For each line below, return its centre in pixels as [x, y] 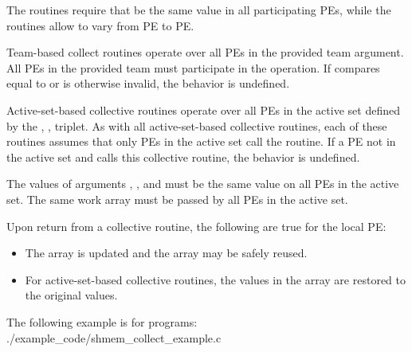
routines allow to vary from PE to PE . [100, 25]
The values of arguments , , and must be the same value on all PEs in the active [203, 184]
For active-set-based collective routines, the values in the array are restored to [215, 279]
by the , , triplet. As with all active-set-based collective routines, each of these [197, 125]
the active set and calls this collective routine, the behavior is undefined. [183, 156]
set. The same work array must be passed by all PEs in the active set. [177, 199]
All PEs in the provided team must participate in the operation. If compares [193, 67]
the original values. [71, 295]
